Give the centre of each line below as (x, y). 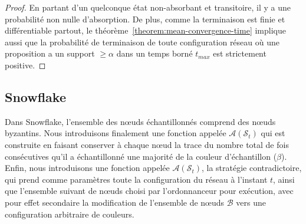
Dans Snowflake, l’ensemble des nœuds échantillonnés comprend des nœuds (140, 121)
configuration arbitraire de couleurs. (70, 214)
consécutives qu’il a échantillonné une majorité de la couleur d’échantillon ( (141, 156)
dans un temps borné (154, 53)
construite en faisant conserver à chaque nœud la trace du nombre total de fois (147, 144)
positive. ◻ (25, 65)
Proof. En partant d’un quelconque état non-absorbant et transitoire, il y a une (148, 7)
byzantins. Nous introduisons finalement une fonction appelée (116, 133)
